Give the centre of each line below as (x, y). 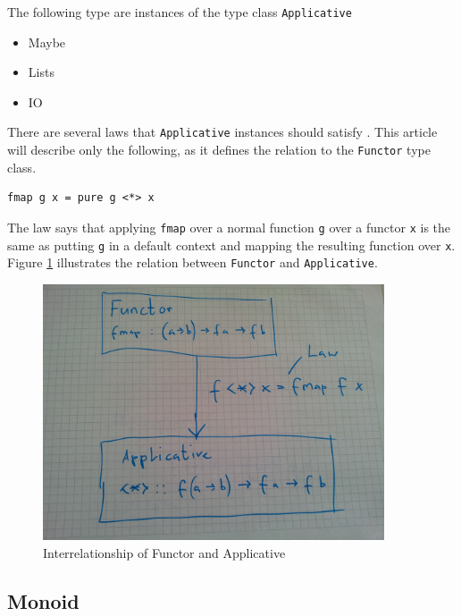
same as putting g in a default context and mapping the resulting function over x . (231, 245)
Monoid (43, 600)
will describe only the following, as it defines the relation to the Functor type (219, 150)
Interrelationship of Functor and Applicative (164, 552)
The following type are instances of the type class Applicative (180, 12)
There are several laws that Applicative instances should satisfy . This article (222, 132)
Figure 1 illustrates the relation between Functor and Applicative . (193, 262)
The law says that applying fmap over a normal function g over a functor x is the (229, 227)
